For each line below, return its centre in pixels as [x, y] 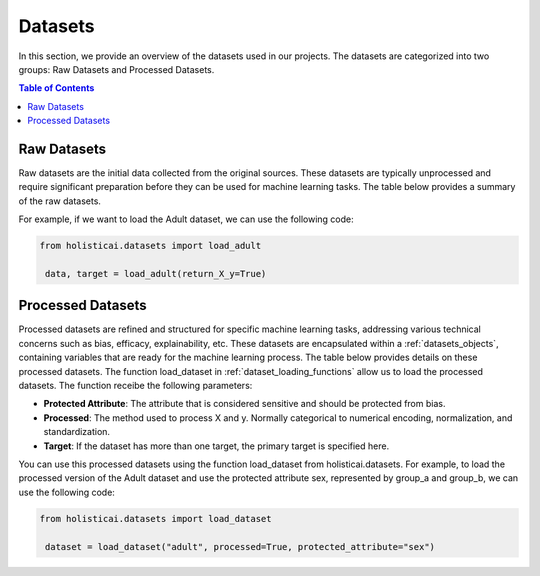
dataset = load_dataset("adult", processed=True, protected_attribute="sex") [240, 546]
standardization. [76, 432]
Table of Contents [56, 88]
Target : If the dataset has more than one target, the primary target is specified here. [216, 446]
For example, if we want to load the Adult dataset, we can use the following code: [186, 219]
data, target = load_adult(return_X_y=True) [156, 273]
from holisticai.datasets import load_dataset [155, 518]
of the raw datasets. [60, 201]
